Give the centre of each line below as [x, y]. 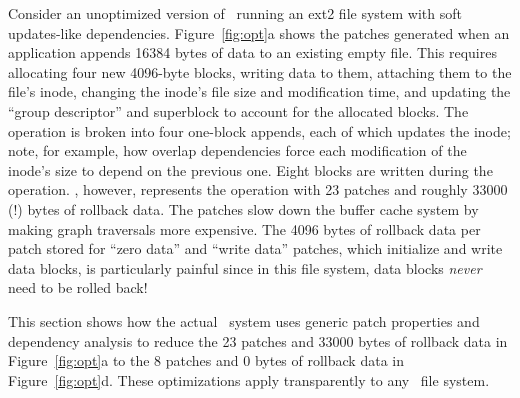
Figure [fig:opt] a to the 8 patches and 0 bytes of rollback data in [206, 360]
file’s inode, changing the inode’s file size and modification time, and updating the [259, 91]
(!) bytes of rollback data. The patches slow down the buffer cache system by [243, 208]
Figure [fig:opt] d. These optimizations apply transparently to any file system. [249, 379]
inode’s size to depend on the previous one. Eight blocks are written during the [250, 169]
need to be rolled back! [78, 287]
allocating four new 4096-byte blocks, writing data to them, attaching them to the [260, 71]
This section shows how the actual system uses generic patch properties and [244, 320]
